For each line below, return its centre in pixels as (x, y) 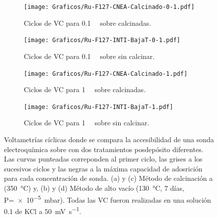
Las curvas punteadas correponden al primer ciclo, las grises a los (103, 159)
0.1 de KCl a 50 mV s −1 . (43, 210)
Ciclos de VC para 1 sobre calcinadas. (85, 89)
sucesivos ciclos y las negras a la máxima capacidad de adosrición (103, 168)
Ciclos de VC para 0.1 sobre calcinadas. (88, 23)
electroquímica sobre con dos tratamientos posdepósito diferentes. (104, 149)
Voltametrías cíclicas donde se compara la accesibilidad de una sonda (109, 139)
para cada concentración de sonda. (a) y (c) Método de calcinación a (109, 178)
